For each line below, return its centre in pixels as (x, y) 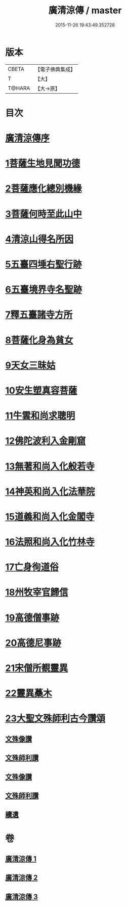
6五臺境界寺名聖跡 (44, 290)
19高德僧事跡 (32, 618)
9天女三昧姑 (30, 365)
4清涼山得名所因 (39, 239)
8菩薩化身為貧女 (39, 340)
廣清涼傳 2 (22, 878)
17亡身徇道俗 (32, 567)
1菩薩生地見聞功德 (43, 163)
